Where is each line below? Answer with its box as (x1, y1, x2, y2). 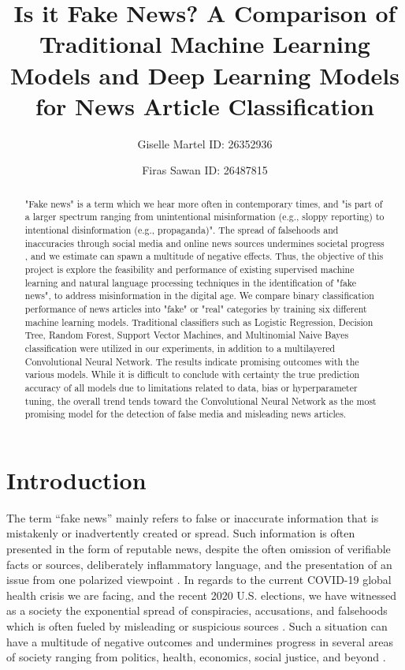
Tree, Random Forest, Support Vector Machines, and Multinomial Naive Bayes (24, 328, 349, 342)
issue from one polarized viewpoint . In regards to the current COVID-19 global (6, 571, 392, 588)
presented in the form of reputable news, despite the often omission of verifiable (6, 540, 391, 556)
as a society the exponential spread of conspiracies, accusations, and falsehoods (6, 602, 388, 619)
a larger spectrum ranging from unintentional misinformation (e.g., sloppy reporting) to (24, 210, 385, 223)
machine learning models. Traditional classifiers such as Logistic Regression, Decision (24, 315, 373, 328)
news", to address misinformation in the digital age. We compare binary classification (24, 289, 374, 302)
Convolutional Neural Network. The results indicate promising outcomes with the (24, 354, 359, 368)
